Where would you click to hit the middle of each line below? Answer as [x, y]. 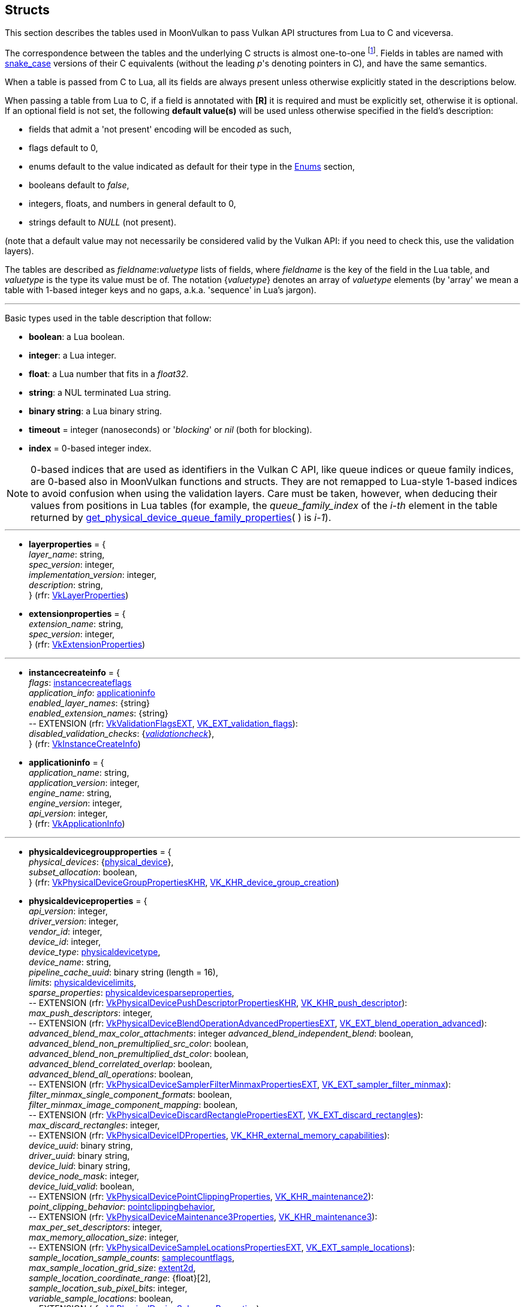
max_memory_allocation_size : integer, [104, 1237]
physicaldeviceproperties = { [88, 901]
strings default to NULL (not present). [103, 222]
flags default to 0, [64, 148]
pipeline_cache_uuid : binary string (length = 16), [123, 972]
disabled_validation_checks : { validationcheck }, [122, 734]
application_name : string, [79, 773]
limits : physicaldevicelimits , [83, 983]
